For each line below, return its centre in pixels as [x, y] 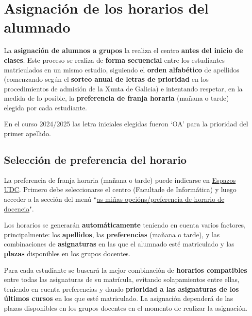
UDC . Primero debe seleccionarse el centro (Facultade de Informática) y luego [120, 189]
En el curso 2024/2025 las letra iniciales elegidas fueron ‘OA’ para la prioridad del [126, 124]
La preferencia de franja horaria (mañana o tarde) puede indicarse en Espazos [120, 180]
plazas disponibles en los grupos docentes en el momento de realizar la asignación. [126, 307]
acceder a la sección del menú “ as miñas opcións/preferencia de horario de [114, 199]
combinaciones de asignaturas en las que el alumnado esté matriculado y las [119, 244]
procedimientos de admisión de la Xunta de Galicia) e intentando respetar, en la [123, 88]
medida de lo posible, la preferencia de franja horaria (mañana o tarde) [117, 98]
